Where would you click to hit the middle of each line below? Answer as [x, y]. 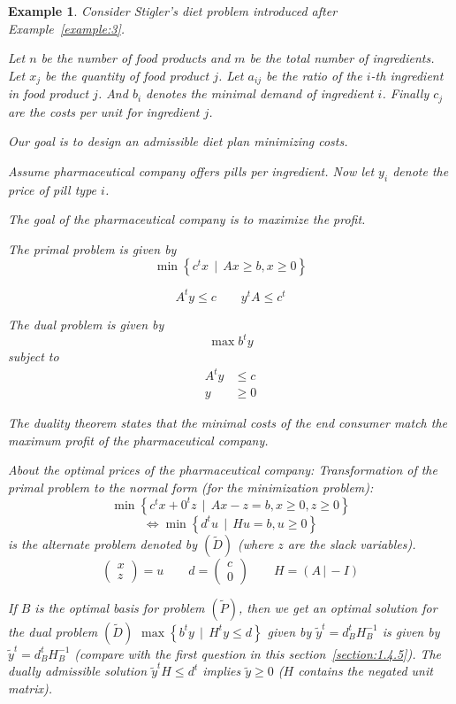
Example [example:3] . [67, 28]
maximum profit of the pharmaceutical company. [138, 440]
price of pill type [53, 189]
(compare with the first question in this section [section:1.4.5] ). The [258, 653]
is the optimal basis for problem [120, 607]
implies [222, 671]
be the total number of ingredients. [342, 58]
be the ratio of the [314, 75]
